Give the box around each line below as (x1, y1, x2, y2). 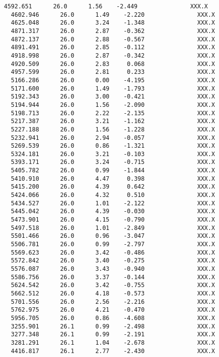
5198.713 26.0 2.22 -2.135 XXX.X (11, 109, 215, 117)
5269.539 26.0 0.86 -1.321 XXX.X (11, 142, 215, 150)
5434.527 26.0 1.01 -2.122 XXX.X (11, 199, 215, 207)
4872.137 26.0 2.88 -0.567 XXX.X (11, 35, 215, 43)
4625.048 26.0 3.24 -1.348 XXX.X (11, 19, 215, 27)
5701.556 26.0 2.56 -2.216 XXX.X (11, 298, 215, 305)
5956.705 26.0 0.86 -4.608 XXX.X (11, 314, 215, 322)
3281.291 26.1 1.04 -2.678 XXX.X (11, 339, 215, 346)
